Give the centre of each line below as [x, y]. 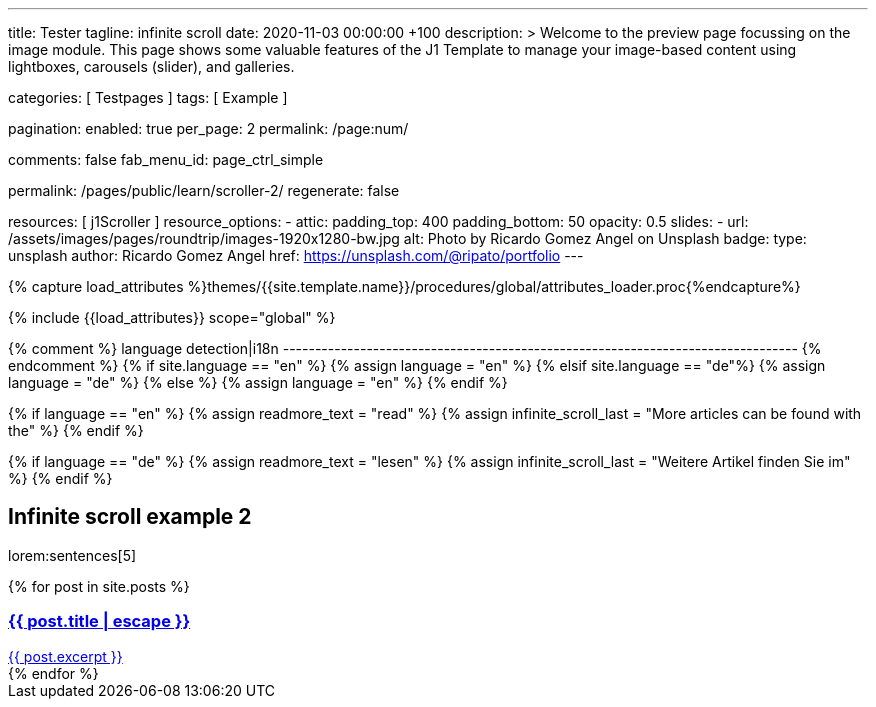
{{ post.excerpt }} [65, 656]
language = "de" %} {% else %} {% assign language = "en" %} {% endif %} [258, 382]
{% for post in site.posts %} [99, 586]
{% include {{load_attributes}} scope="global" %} [172, 317]
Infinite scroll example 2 [130, 517]
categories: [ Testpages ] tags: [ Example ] [148, 97]
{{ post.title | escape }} [99, 621]
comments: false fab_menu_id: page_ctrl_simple [166, 159]
